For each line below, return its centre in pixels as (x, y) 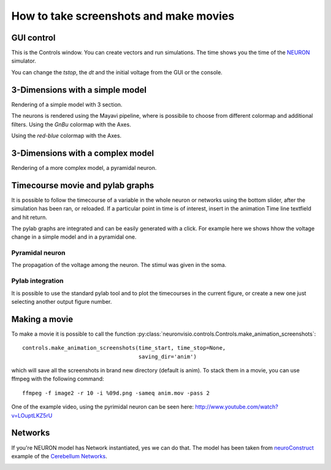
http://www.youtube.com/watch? (237, 407)
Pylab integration (37, 281)
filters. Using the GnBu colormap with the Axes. (71, 124)
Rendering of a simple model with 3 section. (67, 104)
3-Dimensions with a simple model (79, 90)
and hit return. (29, 217)
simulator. (24, 61)
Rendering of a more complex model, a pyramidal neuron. (84, 168)
